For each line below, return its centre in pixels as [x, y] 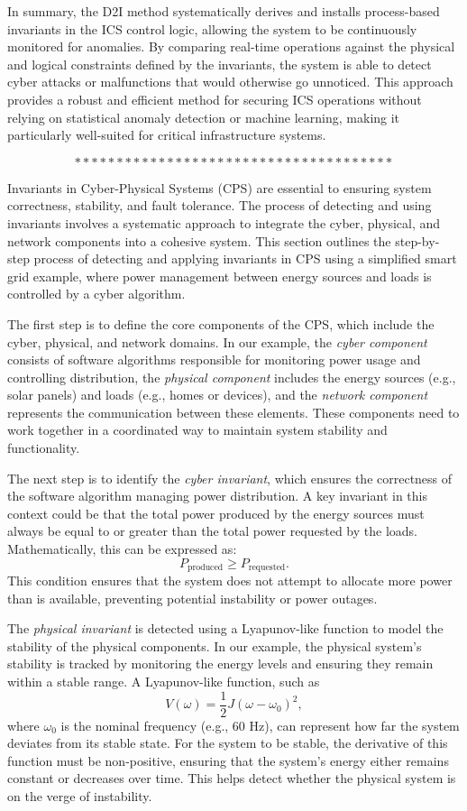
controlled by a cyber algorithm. [96, 294]
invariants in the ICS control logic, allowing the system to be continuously [212, 28]
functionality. [44, 448]
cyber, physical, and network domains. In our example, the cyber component [217, 341]
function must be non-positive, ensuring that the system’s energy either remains [228, 760]
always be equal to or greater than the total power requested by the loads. [213, 531]
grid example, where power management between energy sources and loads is [220, 276]
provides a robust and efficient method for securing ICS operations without [215, 99]
